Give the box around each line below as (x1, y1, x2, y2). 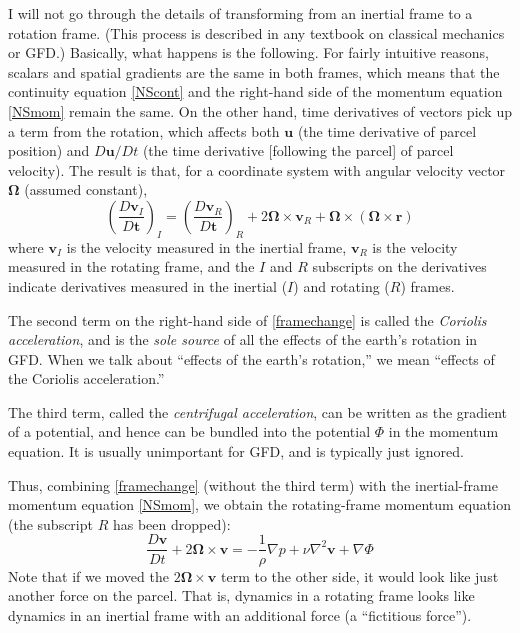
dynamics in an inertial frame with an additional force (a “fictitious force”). (8, 604, 472, 625)
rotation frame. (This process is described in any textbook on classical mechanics (8, 22, 505, 43)
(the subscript (8, 513, 93, 534)
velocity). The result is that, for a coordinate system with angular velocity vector (8, 159, 506, 180)
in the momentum (388, 421, 499, 442)
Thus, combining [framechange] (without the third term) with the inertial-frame (8, 474, 498, 495)
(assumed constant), (24, 179, 148, 200)
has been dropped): (112, 513, 231, 534)
